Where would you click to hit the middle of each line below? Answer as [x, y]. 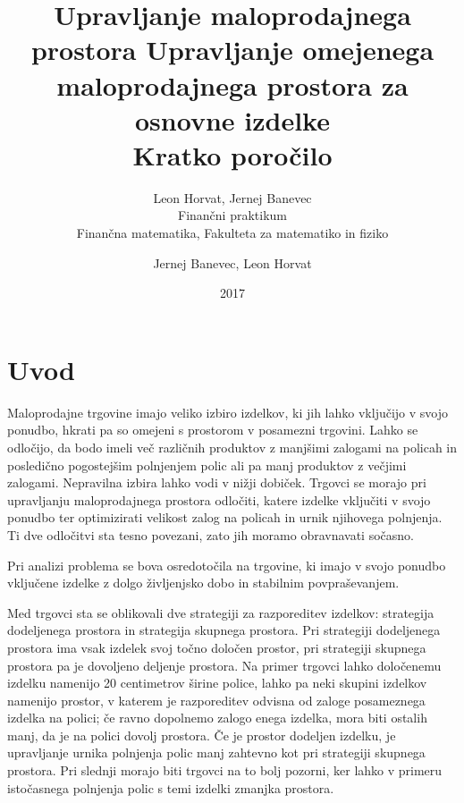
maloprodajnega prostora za [232, 85]
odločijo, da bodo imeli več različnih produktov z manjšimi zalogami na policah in [232, 447]
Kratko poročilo [232, 154]
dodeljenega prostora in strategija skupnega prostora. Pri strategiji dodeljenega [224, 630]
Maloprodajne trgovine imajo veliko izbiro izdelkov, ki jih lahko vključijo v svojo [228, 412]
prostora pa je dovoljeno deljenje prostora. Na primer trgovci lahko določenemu [224, 665]
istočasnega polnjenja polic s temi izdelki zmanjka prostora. [171, 787]
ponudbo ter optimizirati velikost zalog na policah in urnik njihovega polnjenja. [225, 517]
